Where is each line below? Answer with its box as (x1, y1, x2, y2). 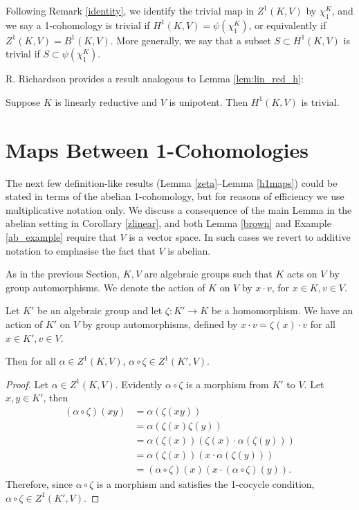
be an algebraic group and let (37, 303, 163, 318)
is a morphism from (186, 376, 269, 391)
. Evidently (115, 376, 163, 391)
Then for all (6, 354, 56, 368)
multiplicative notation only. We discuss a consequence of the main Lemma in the (6, 202, 352, 217)
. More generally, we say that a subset (110, 33, 271, 47)
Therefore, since (6, 477, 73, 491)
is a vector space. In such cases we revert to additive (129, 230, 351, 244)
